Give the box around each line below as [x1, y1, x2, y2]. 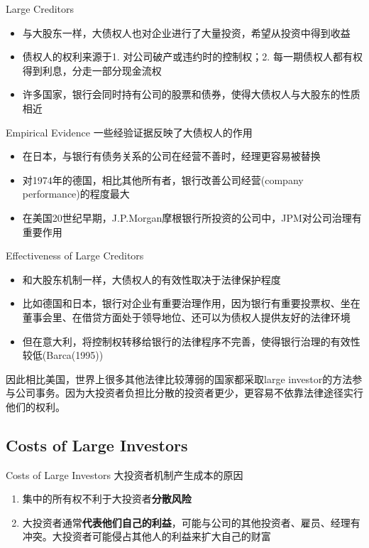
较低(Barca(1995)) [22, 348, 104, 362]
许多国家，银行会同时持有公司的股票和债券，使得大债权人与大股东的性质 [22, 87, 360, 102]
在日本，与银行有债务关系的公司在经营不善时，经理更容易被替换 [22, 149, 321, 163]
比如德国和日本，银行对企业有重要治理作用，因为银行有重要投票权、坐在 [22, 296, 360, 311]
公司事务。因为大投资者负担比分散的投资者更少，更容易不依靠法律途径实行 [15, 385, 363, 400]
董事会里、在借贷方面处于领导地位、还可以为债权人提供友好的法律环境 [22, 309, 351, 324]
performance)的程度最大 [22, 186, 130, 201]
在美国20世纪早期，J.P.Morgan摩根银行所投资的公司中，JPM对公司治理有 [22, 210, 362, 225]
